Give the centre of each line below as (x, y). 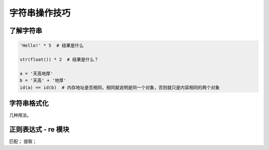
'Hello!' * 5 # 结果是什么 (52, 46)
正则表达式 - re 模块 (39, 129)
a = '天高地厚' (36, 73)
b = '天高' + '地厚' (43, 80)
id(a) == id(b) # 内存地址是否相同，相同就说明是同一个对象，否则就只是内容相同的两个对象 (120, 87)
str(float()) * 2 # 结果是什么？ (59, 59)
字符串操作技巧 (40, 13)
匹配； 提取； (23, 141)
